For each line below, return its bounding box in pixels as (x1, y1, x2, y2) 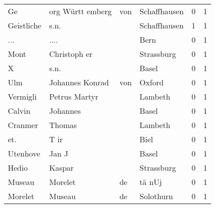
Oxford (139, 77, 164, 88)
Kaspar (49, 162, 74, 173)
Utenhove (8, 148, 40, 159)
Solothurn (139, 190, 173, 202)
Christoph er (49, 48, 93, 59)
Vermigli (8, 91, 37, 102)
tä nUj (139, 176, 162, 187)
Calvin (8, 105, 30, 116)
